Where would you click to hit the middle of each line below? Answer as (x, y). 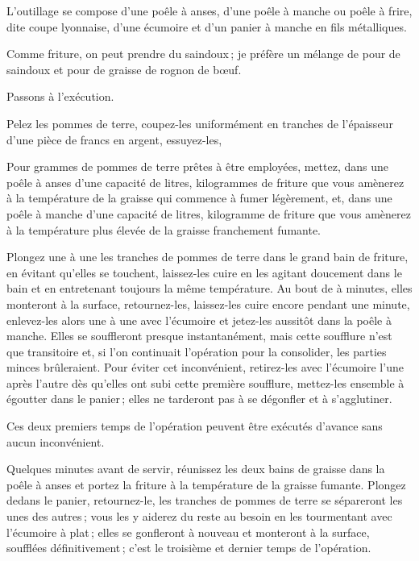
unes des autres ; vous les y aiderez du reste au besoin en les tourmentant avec (199, 516)
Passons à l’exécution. (60, 96)
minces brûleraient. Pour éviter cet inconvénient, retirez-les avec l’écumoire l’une (205, 367)
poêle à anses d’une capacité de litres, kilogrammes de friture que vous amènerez (205, 182)
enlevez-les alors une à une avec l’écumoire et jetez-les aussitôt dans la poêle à (199, 320)
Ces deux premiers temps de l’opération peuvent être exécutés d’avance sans (195, 426)
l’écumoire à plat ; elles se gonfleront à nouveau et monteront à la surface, (188, 532)
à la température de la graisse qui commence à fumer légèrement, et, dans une (199, 198)
